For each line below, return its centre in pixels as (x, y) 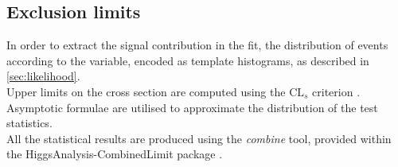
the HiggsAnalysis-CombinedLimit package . (115, 154)
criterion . (336, 91)
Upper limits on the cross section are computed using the (146, 91)
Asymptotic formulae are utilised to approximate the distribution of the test (192, 107)
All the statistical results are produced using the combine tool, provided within (199, 138)
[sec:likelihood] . (43, 76)
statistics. (29, 123)
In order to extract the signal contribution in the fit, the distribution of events (197, 45)
